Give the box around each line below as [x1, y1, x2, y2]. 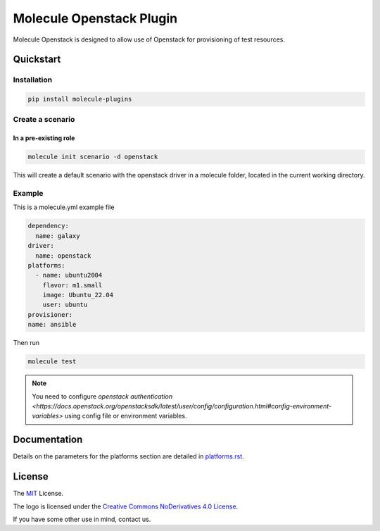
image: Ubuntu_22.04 [42, 291, 114, 299]
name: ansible [27, 320, 77, 329]
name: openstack [35, 251, 91, 260]
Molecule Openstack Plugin [13, 11, 178, 26]
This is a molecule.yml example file [13, 203, 115, 211]
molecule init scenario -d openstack [27, 153, 158, 161]
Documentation [13, 434, 83, 446]
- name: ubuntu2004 [35, 271, 103, 280]
